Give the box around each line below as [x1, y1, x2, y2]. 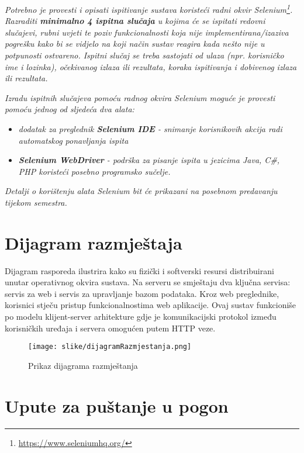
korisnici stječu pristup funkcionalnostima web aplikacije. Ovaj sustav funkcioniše [5, 299, 296, 311]
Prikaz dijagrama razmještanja [28, 359, 138, 371]
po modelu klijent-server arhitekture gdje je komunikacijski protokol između [5, 310, 277, 323]
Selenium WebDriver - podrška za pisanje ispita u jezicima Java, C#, [18, 154, 280, 166]
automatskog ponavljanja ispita [18, 134, 129, 146]
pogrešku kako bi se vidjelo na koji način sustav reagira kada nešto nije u [5, 37, 265, 50]
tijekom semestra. [5, 196, 67, 208]
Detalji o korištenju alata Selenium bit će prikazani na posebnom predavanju [5, 185, 278, 197]
